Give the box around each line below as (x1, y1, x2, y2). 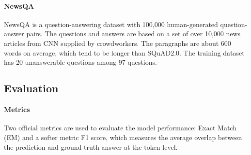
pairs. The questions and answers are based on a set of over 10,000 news (26, 28, 241, 39)
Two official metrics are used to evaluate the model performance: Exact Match (4, 123, 236, 133)
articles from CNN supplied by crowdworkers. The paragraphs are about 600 (4, 38, 231, 48)
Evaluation (4, 81, 59, 96)
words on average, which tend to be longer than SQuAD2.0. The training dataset (4, 47, 245, 57)
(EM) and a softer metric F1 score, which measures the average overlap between (4, 132, 242, 142)
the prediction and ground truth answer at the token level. (4, 141, 178, 152)
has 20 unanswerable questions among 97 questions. (4, 57, 157, 67)
